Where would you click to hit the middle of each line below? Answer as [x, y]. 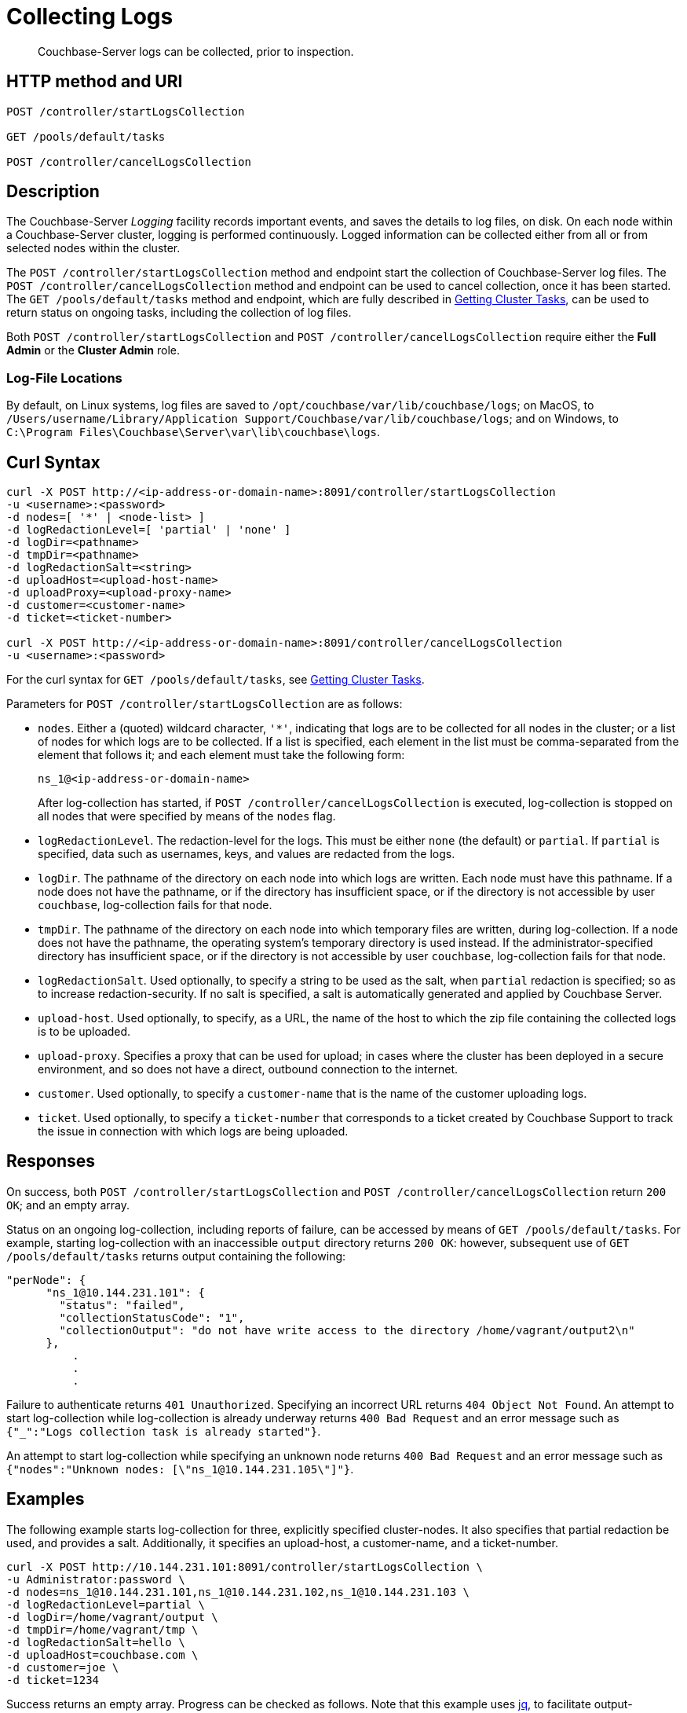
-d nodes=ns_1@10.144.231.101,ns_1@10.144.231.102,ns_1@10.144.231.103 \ [238, 1592]
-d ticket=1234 [53, 1680]
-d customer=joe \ [63, 1667]
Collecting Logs [90, 17]
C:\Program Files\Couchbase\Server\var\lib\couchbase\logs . [194, 432]
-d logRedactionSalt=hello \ [96, 1642]
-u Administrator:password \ [96, 1579]
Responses [51, 1161]
